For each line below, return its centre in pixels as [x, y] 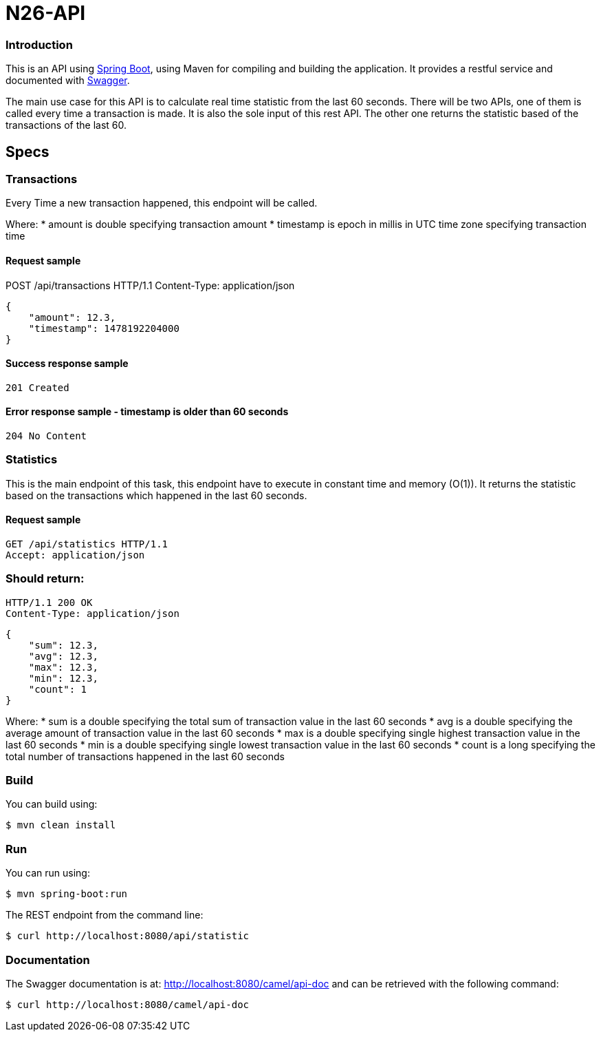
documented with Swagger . [68, 81]
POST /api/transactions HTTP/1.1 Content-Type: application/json [150, 285]
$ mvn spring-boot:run [67, 894]
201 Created [37, 387]
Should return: [45, 579]
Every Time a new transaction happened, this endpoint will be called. [162, 203]
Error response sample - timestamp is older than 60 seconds [147, 412]
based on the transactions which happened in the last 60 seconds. [156, 495]
